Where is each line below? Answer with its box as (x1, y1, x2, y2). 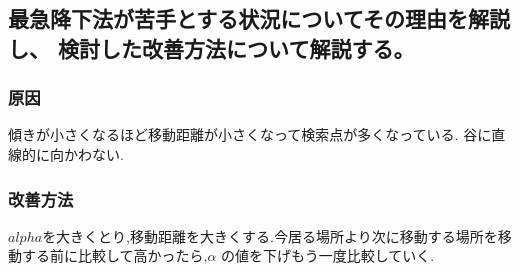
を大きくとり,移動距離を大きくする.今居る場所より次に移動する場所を (42, 225, 498, 246)
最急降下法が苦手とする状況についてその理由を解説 (8, 3, 511, 34)
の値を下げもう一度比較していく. (221, 245, 435, 266)
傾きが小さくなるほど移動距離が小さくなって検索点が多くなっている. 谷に (8, 124, 492, 145)
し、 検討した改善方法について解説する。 (8, 32, 415, 63)
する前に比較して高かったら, (21, 245, 208, 266)
